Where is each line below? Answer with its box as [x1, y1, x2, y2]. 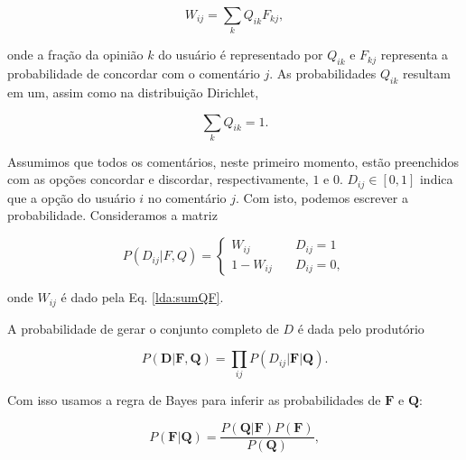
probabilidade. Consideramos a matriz [7, 206, 218, 225]
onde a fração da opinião [7, 45, 144, 64]
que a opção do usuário [7, 188, 135, 207]
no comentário [147, 188, 227, 207]
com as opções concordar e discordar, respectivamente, [7, 170, 309, 189]
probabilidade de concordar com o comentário [7, 64, 260, 83]
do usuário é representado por [158, 45, 323, 64]
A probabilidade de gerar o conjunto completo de [7, 318, 279, 337]
